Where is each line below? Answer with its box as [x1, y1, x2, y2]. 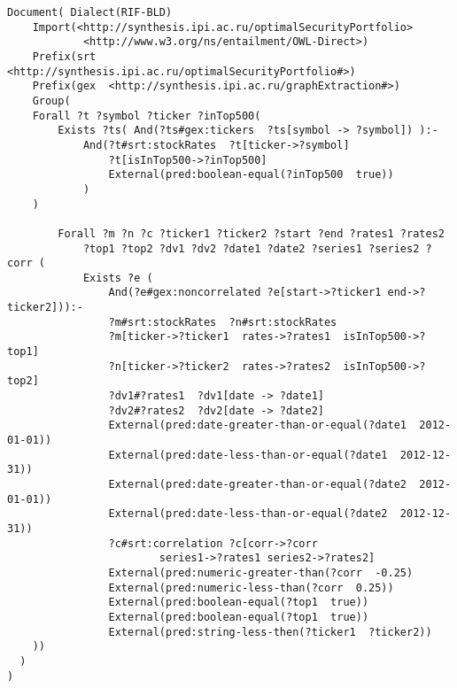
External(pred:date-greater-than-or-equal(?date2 [108, 478, 407, 491]
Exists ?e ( [82, 271, 153, 284]
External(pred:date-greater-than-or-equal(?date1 [108, 419, 407, 432]
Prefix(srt [32, 50, 97, 63]
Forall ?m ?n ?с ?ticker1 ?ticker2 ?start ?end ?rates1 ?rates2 [58, 227, 445, 240]
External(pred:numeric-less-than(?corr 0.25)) [108, 581, 394, 594]
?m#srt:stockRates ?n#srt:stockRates [108, 315, 337, 329]
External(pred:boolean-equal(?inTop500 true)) [108, 168, 394, 182]
